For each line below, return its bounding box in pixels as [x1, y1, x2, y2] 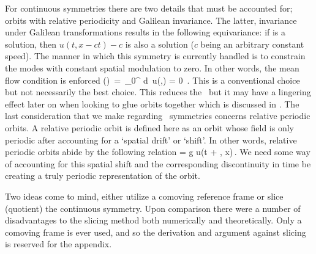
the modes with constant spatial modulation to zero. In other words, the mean [5, 61, 299, 74]
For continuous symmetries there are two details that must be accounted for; [5, 2, 293, 14]
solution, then [5, 37, 57, 50]
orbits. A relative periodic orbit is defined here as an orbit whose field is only [5, 121, 294, 134]
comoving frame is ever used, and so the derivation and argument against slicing [5, 225, 306, 238]
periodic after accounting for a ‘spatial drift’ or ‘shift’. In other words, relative [5, 133, 297, 146]
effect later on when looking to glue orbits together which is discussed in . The [5, 97, 299, 110]
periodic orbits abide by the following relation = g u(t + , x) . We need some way [5, 145, 310, 158]
